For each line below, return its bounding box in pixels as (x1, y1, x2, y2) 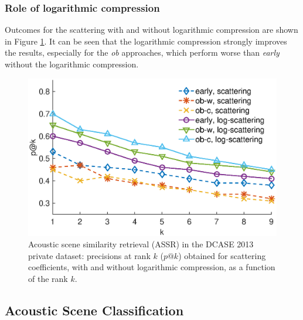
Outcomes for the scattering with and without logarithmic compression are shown (5, 23, 298, 36)
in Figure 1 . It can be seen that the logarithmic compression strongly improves (5, 35, 287, 47)
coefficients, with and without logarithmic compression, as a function (28, 261, 275, 273)
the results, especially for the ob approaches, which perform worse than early (5, 46, 280, 59)
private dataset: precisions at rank (28, 249, 151, 261)
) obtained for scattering (178, 249, 266, 261)
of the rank (28, 272, 68, 284)
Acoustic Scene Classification (5, 301, 184, 319)
